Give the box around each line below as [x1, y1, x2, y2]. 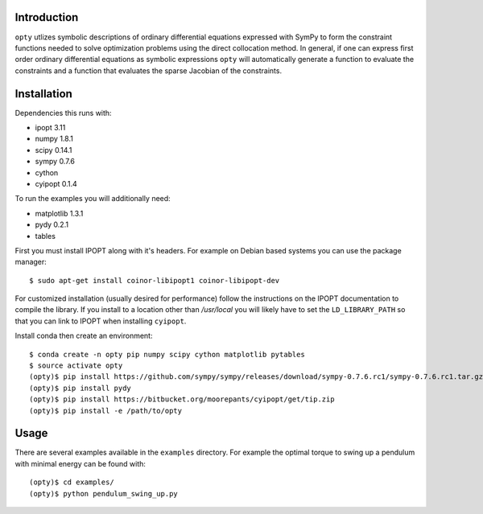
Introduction [14, 10, 79, 24]
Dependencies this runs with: [14, 108, 112, 117]
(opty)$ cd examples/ [29, 478, 114, 487]
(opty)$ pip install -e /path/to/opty [29, 406, 183, 415]
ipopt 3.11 [35, 122, 66, 132]
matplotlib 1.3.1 [35, 208, 84, 218]
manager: [14, 257, 47, 267]
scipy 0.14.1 [35, 145, 72, 154]
